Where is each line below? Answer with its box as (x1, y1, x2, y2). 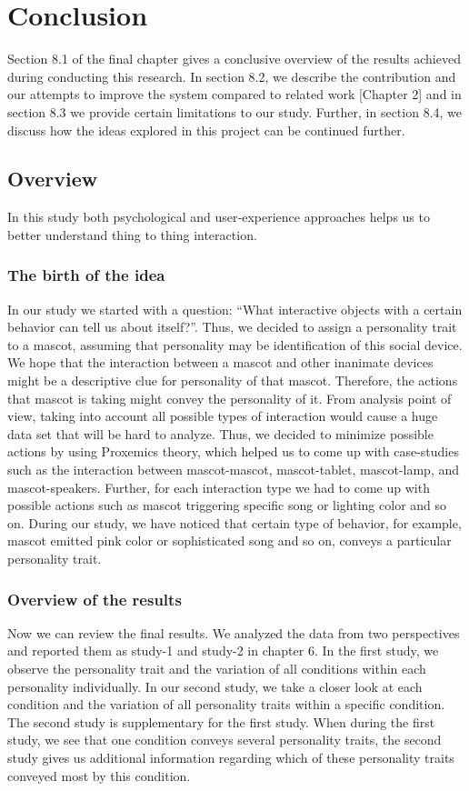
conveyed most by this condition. (7, 766, 191, 785)
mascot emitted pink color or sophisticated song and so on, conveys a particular (7, 531, 452, 550)
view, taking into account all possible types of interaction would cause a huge (7, 406, 438, 426)
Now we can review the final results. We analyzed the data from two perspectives (7, 623, 460, 642)
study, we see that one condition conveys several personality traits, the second (7, 730, 442, 749)
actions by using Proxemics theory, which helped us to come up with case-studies (7, 442, 459, 461)
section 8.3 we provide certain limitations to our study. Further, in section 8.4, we (7, 102, 463, 121)
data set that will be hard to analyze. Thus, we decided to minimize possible (7, 424, 434, 443)
